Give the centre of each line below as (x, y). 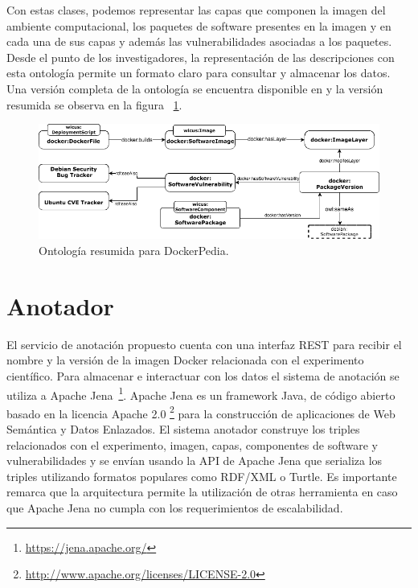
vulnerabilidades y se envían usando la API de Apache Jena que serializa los (195, 461)
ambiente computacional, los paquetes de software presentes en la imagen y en (199, 25)
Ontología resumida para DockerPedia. (134, 251)
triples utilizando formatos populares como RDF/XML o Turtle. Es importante (202, 476)
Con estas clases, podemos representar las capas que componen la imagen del (196, 10)
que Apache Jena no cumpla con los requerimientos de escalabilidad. (175, 508)
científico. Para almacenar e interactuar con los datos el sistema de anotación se (203, 375)
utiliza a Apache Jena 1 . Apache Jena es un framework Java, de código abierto (201, 393)
